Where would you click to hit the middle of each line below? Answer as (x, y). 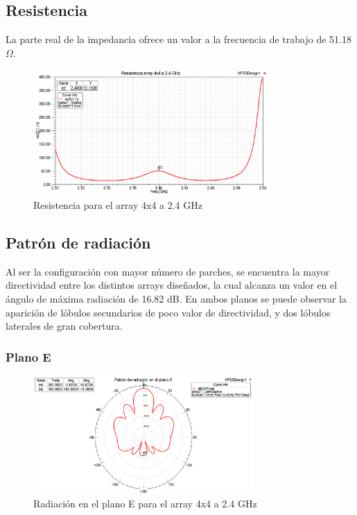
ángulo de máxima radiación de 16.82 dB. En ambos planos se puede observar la (176, 298)
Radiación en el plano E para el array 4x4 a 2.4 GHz (145, 504)
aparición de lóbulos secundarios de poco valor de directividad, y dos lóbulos (168, 312)
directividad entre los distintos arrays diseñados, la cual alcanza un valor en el (172, 285)
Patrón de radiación (78, 242)
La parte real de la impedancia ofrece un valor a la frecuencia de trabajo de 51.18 (178, 39)
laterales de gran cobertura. (64, 326)
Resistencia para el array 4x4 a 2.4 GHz (118, 205)
